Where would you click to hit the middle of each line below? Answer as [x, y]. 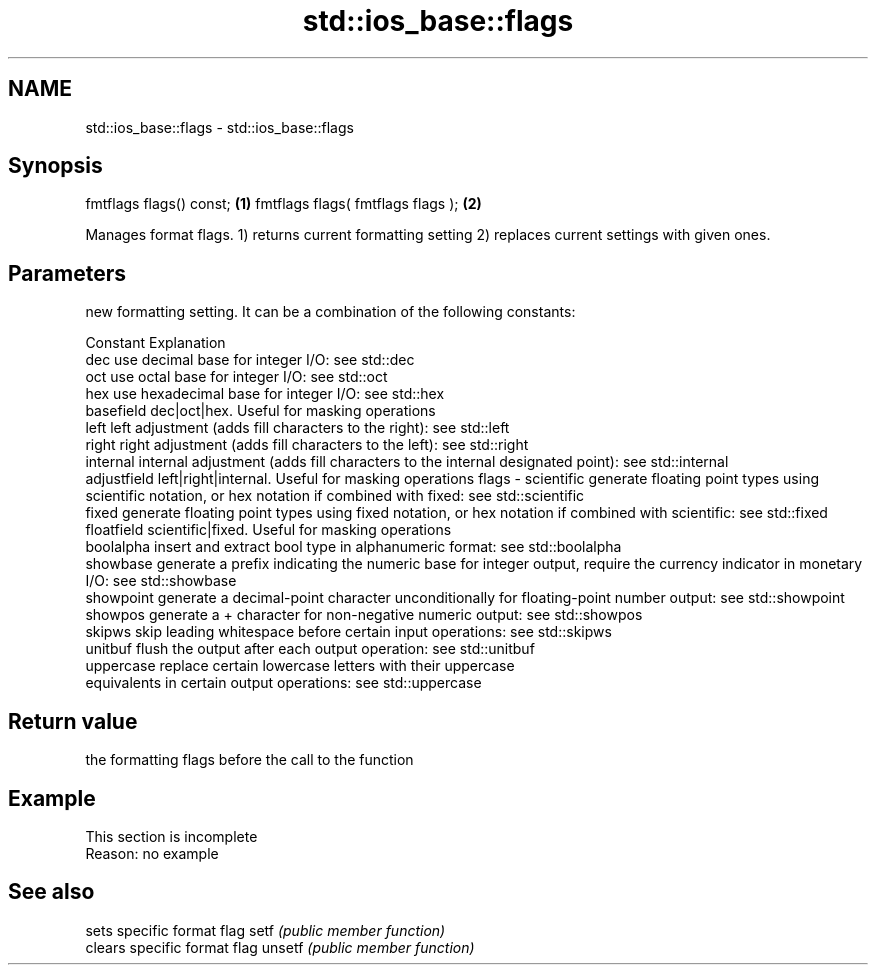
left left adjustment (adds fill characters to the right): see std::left [297, 428]
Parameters [67, 273]
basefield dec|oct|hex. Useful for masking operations [260, 411]
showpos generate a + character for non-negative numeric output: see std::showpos [364, 615]
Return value [73, 721]
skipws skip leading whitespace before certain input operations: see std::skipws [348, 632]
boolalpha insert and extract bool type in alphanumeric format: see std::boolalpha [353, 547]
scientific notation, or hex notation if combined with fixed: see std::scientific [335, 496]
